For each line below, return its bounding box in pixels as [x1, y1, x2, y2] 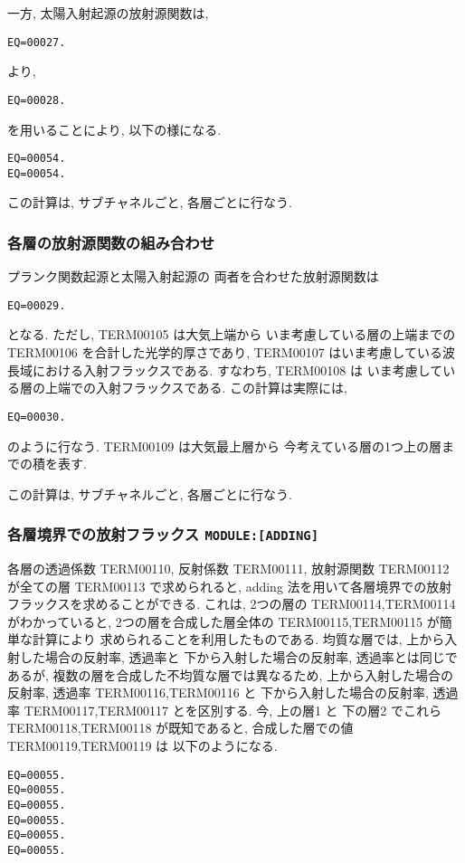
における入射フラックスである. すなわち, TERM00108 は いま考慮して [32, 360, 443, 379]
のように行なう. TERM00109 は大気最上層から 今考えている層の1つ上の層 [7, 436, 441, 455]
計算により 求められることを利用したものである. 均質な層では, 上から [32, 630, 445, 649]
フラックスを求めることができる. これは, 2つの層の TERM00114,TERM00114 [7, 594, 456, 613]
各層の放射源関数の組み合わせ [7, 231, 215, 253]
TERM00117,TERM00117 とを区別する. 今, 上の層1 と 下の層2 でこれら [24, 700, 441, 719]
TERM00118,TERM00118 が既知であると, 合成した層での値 [7, 718, 354, 737]
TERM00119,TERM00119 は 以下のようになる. [7, 736, 278, 754]
